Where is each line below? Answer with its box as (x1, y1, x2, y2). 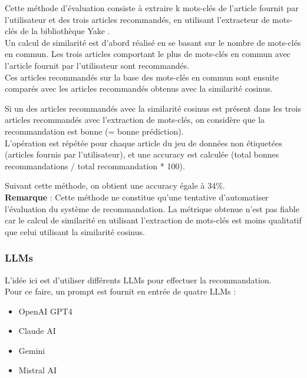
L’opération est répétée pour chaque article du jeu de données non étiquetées (5, 136, 282, 149)
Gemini (18, 344, 45, 356)
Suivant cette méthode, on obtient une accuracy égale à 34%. (5, 179, 225, 192)
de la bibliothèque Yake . (20, 25, 110, 37)
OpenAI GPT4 (18, 305, 72, 317)
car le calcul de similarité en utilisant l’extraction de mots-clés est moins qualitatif (5, 214, 302, 226)
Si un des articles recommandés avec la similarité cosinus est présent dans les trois (5, 102, 302, 114)
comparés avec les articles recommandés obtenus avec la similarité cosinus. (5, 82, 273, 95)
